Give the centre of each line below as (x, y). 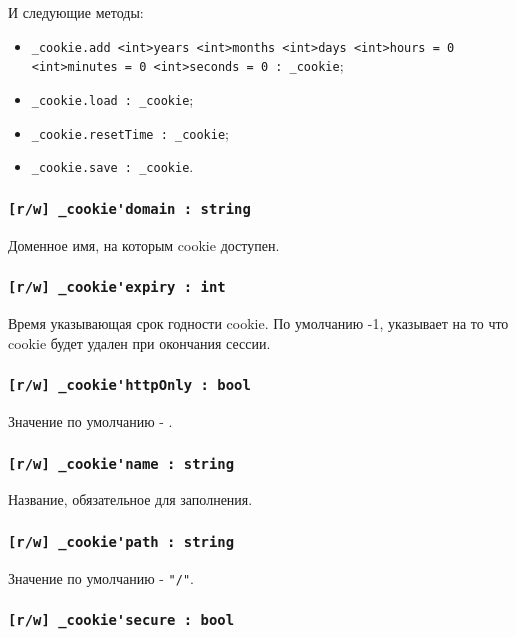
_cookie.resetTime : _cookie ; (130, 132)
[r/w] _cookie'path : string (121, 541)
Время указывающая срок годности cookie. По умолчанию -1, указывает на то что (258, 323)
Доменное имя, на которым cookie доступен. (144, 244)
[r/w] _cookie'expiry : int (117, 287)
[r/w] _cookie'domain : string (129, 208)
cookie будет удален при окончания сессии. (139, 342)
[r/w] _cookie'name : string (121, 463)
